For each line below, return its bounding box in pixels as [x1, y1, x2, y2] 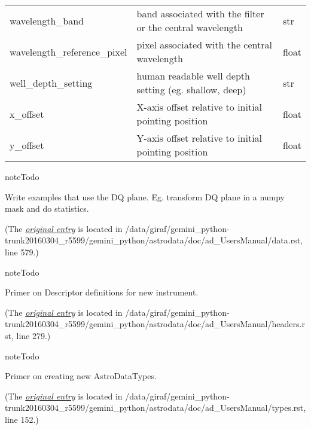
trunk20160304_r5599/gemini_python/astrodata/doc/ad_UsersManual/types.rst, [5, 401, 306, 414]
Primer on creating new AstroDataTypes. [5, 370, 157, 382]
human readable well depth [136, 69, 250, 83]
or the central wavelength [136, 20, 243, 34]
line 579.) [5, 245, 39, 258]
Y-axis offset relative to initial [136, 131, 263, 145]
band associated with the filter [136, 7, 264, 20]
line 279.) [16, 329, 51, 341]
